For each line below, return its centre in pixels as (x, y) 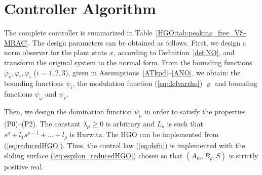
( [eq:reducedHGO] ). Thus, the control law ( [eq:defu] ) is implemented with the (125, 145)
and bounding (236, 83)
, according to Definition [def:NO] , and (174, 52)
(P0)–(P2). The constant (42, 123)
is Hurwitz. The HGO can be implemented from (144, 134)
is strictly (244, 155)
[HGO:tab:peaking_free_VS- (201, 33)
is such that (185, 123)
